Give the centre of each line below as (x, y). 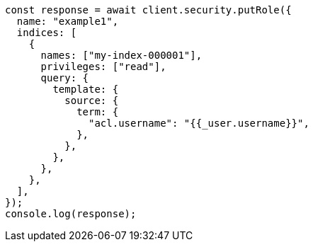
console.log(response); (71, 214)
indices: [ (47, 33)
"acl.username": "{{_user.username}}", (199, 123)
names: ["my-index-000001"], (121, 55)
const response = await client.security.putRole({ (148, 10)
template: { (86, 89)
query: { (65, 78)
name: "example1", (68, 21)
